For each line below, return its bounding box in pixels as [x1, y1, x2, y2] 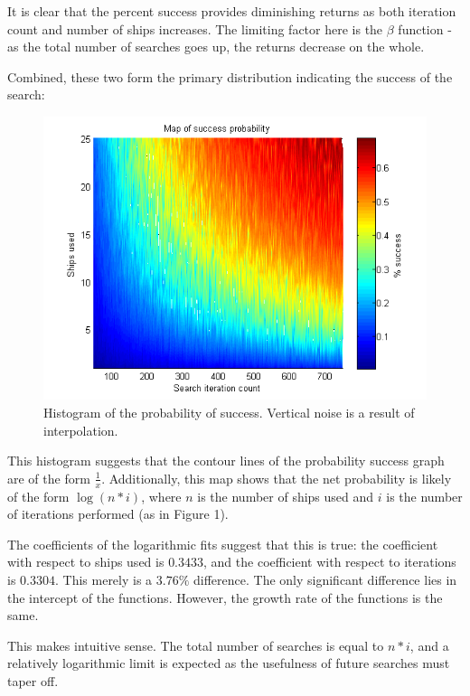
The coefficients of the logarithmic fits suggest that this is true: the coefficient [7, 534, 438, 553]
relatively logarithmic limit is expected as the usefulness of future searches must [7, 654, 450, 672]
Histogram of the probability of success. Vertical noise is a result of [43, 403, 415, 422]
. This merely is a [54, 570, 153, 588]
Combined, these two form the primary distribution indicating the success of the [7, 67, 453, 86]
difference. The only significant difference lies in [193, 570, 457, 588]
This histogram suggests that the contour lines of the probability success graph [7, 451, 445, 470]
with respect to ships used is [7, 552, 164, 571]
